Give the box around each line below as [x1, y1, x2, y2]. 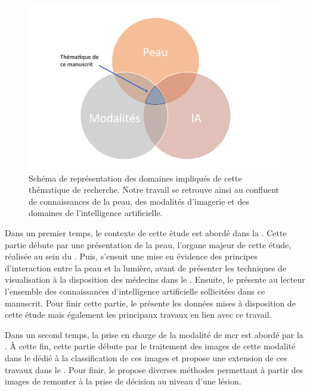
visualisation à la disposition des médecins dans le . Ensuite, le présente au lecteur [5, 273, 305, 286]
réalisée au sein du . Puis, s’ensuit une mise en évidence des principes [5, 250, 258, 262]
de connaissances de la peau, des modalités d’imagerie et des [29, 195, 249, 207]
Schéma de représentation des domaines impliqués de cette [29, 171, 242, 184]
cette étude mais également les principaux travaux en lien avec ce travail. [5, 308, 272, 321]
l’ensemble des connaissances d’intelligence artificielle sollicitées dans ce [5, 284, 265, 297]
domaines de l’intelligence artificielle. [29, 207, 163, 219]
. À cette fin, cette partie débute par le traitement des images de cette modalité [5, 340, 296, 352]
